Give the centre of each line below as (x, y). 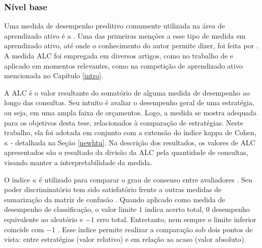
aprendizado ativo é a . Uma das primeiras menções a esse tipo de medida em (125, 35)
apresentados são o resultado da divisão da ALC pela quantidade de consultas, (126, 152)
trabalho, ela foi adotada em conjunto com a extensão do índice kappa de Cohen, (130, 132)
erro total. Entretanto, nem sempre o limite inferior (176, 219)
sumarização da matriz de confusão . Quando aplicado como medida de (115, 199)
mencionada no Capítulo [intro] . (54, 75)
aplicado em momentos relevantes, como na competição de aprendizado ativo (123, 65)
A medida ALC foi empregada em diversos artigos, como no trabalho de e (119, 55)
